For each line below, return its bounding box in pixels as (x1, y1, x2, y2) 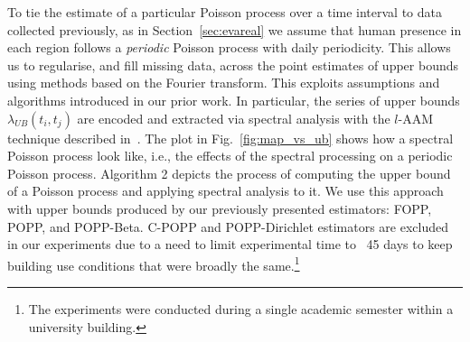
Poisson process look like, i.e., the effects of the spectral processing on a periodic (7, 146, 453, 165)
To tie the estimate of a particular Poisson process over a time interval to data (7, 3, 442, 21)
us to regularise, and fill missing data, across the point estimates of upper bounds (7, 55, 459, 74)
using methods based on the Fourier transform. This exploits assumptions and (7, 73, 440, 92)
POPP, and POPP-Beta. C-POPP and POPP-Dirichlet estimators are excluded (7, 217, 448, 236)
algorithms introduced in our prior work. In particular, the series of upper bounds (7, 90, 460, 109)
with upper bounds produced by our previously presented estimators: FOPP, (7, 199, 432, 217)
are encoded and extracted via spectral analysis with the (77, 108, 390, 127)
